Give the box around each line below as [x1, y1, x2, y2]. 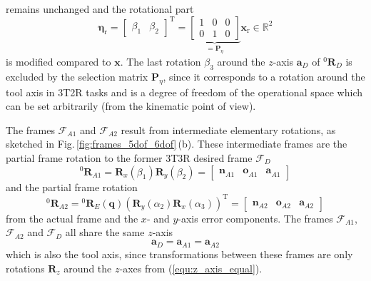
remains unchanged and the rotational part [6, 1, 194, 16]
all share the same [65, 225, 145, 240]
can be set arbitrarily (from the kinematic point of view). [6, 98, 256, 113]
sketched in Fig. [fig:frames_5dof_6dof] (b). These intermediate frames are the [6, 136, 347, 151]
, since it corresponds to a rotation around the [163, 68, 365, 83]
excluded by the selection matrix [6, 68, 148, 83]
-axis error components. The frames [178, 210, 333, 225]
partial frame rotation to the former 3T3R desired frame [6, 150, 253, 165]
